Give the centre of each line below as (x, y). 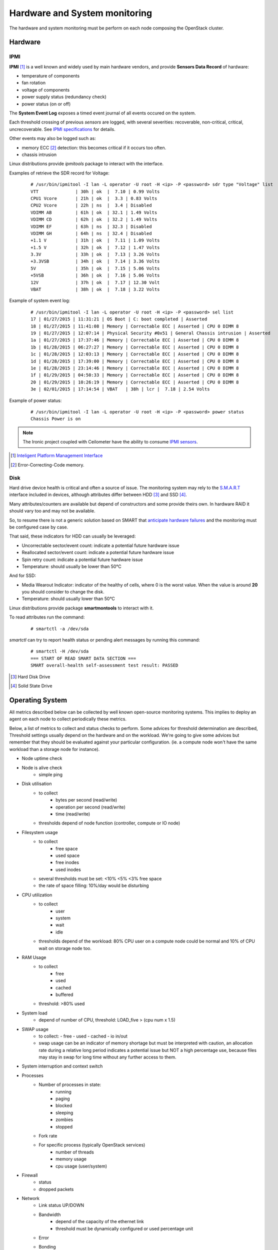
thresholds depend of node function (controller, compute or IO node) (109, 823)
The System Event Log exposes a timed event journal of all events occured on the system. (102, 113)
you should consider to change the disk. (63, 592)
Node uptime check (42, 758)
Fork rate (48, 1135)
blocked (64, 1105)
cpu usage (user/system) (81, 1166)
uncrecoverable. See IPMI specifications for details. (62, 129)
